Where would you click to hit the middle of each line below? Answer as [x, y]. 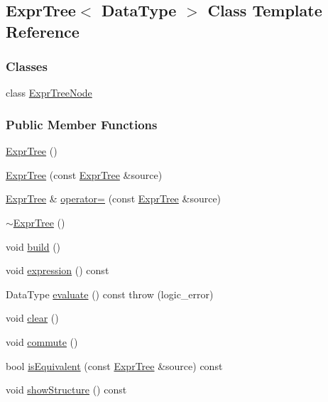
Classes [27, 66]
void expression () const [58, 270]
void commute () [42, 341]
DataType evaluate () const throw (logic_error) [110, 294]
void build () [33, 246]
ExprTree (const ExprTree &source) [84, 174]
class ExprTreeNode [49, 93]
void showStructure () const [66, 390]
